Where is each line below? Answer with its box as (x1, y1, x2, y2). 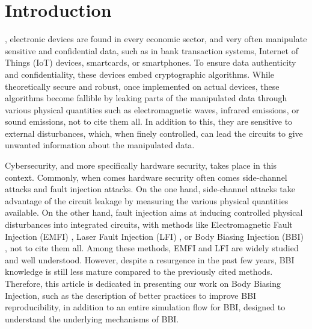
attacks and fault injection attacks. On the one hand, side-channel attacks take (5, 183, 295, 195)
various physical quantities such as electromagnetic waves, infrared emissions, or (5, 103, 299, 116)
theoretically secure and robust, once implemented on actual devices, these (5, 80, 280, 92)
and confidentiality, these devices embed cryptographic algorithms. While (5, 67, 274, 80)
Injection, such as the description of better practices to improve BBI (5, 289, 257, 301)
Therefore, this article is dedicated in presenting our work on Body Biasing (5, 277, 281, 289)
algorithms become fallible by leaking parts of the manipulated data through (5, 92, 287, 104)
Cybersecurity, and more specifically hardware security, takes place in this (5, 159, 277, 172)
